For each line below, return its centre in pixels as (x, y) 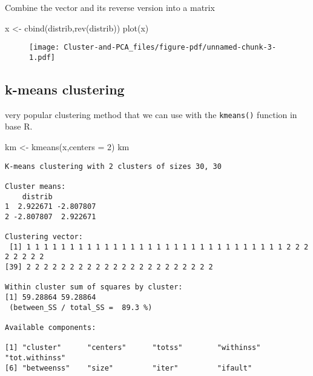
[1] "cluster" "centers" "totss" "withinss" (133, 348)
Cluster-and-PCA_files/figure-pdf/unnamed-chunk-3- (170, 48)
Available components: (51, 328)
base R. (19, 126)
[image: (44, 48)
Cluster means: (35, 186)
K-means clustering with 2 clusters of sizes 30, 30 (113, 166)
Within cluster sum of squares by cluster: (94, 287)
